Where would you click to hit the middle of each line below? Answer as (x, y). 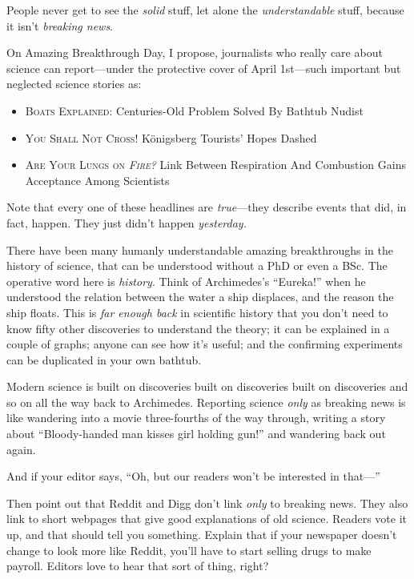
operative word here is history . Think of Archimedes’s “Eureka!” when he (186, 281)
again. (21, 449)
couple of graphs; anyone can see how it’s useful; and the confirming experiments (205, 344)
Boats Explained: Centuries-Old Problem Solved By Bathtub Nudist (194, 110)
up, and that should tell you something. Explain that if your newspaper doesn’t (202, 535)
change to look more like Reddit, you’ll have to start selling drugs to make (189, 550)
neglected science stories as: (74, 84)
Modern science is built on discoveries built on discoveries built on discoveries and (207, 386)
